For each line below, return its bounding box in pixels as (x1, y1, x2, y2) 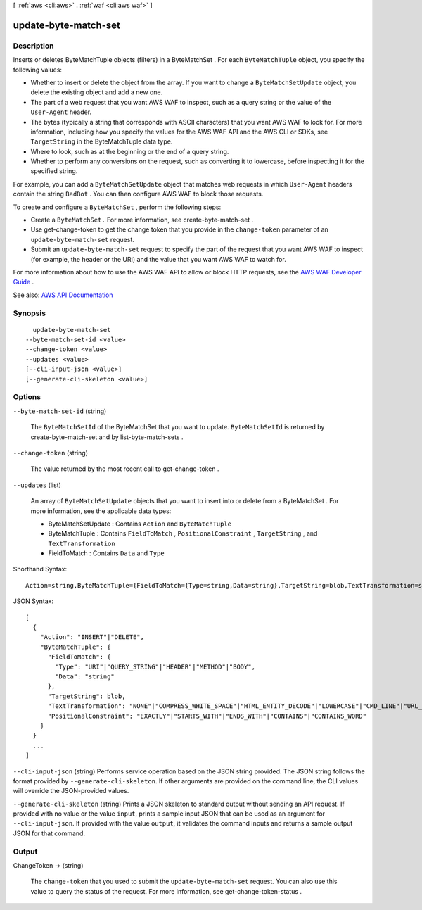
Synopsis (13, 308, 46, 318)
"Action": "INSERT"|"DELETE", (39, 633, 144, 641)
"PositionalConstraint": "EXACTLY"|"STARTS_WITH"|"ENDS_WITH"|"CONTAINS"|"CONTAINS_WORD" (47, 712, 367, 720)
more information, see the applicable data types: (30, 507, 172, 515)
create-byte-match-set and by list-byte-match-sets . (30, 433, 184, 441)
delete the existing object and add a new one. (30, 88, 163, 96)
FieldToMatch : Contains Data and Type (48, 549, 165, 557)
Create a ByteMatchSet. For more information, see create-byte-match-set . (30, 215, 254, 225)
